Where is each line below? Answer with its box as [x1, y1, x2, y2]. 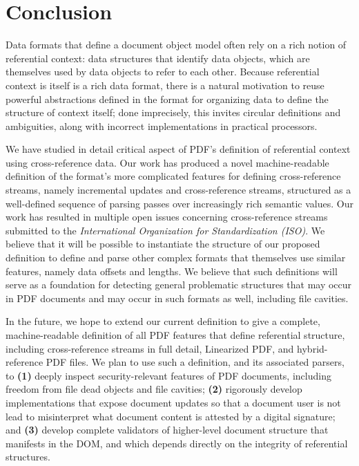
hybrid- [297, 341, 328, 355]
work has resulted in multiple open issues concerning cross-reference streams [6, 209, 328, 224]
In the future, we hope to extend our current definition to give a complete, [6, 314, 320, 328]
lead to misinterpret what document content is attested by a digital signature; [6, 409, 336, 423]
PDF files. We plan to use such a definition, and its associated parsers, [46, 355, 345, 369]
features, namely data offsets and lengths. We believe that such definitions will [6, 263, 338, 278]
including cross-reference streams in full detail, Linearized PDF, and [6, 341, 294, 355]
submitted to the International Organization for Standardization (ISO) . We [6, 223, 325, 237]
